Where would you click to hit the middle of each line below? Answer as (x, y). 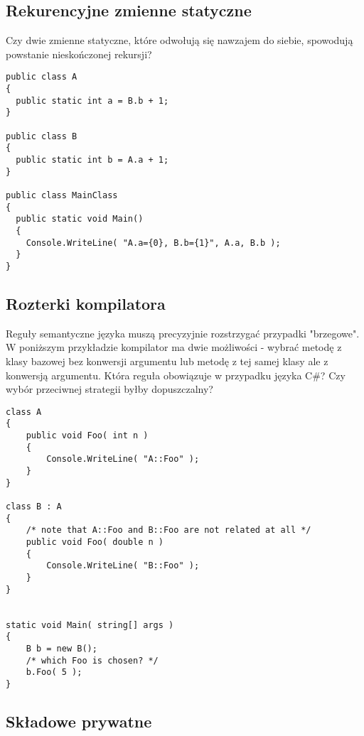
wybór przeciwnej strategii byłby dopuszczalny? (109, 389)
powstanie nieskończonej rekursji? (79, 54)
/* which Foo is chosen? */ (92, 660)
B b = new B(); (61, 648)
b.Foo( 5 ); (54, 672)
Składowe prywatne (79, 721)
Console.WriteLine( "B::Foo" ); (123, 566)
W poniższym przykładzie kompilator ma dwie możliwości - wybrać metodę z (174, 347)
